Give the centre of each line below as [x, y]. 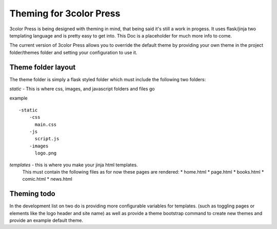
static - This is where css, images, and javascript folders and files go [82, 89]
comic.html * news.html [47, 179]
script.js [47, 139]
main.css [46, 124]
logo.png [46, 153]
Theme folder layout [43, 67]
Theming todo [33, 194]
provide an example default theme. [46, 220]
